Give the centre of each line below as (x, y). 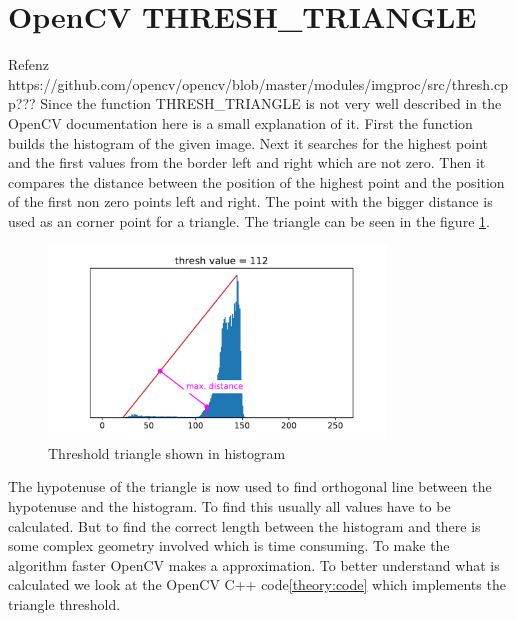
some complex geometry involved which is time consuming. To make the (229, 545)
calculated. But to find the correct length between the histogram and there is (244, 525)
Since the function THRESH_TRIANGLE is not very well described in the (271, 103)
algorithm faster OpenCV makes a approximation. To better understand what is (254, 564)
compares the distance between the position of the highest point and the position (256, 181)
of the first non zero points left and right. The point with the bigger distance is (250, 201)
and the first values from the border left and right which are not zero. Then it (247, 162)
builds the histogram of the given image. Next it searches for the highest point (248, 142)
